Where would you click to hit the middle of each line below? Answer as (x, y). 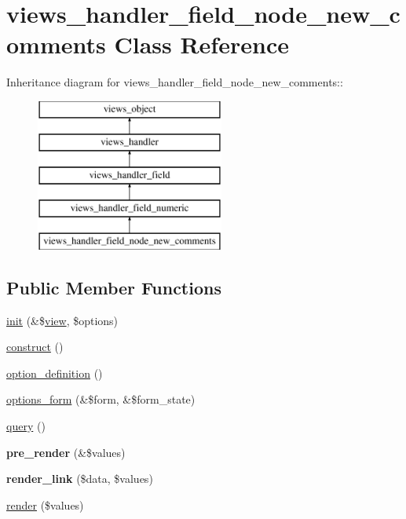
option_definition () (55, 373)
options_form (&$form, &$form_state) (101, 399)
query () (26, 426)
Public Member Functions (114, 287)
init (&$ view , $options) (62, 320)
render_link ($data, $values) (80, 479)
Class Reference (201, 44)
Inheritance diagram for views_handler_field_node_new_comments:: (175, 82)
